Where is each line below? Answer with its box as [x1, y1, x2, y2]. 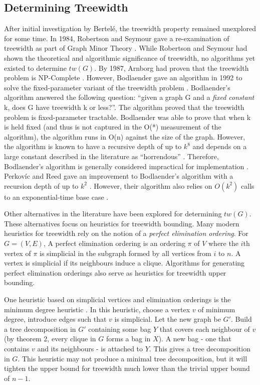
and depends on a [192, 141, 247, 152]
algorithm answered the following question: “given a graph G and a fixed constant [4, 92, 254, 102]
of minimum [198, 304, 235, 314]
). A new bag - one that [158, 333, 231, 344]
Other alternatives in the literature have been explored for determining [4, 208, 222, 219]
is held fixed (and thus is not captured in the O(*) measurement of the [4, 121, 221, 132]
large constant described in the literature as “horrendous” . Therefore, [4, 151, 219, 161]
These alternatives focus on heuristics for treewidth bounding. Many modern [4, 218, 239, 228]
